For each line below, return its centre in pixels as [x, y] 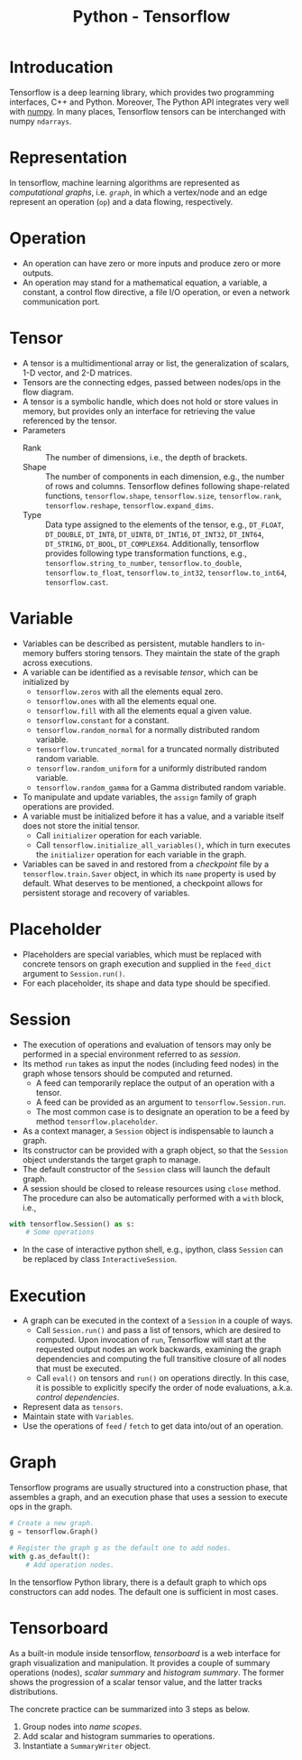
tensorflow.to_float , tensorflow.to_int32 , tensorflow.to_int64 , [165, 572]
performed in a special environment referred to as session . [131, 1054]
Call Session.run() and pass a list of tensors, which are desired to [158, 1330]
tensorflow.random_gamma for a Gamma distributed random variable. [161, 787]
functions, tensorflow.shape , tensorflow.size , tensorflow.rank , [163, 496]
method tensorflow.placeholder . [97, 1121]
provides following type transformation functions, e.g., [146, 553]
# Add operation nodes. [70, 1565]
